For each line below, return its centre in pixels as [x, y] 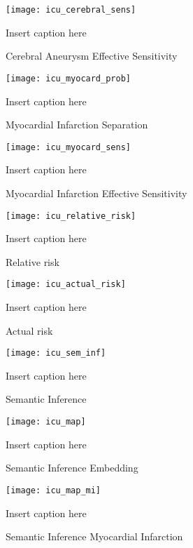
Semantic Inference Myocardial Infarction [94, 536]
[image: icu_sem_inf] [56, 353]
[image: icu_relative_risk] [71, 216]
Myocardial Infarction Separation [77, 125]
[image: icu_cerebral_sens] [71, 10]
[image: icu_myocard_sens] [68, 147]
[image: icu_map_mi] [53, 490]
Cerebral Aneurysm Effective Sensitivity [92, 56]
